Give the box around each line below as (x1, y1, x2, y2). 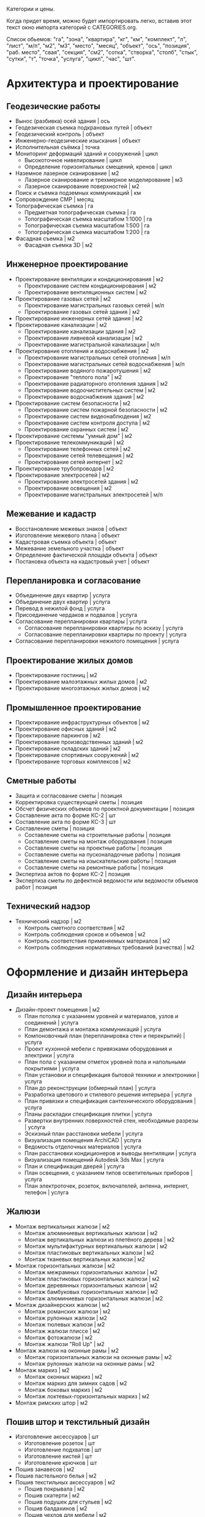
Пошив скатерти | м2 (24, 1492, 80, 1499)
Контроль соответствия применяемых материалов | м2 (24, 937, 170, 944)
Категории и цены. (6, 6, 55, 12)
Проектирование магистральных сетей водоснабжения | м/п (24, 360, 185, 367)
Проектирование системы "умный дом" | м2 (15, 432, 133, 439)
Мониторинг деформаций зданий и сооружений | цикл (15, 150, 158, 157)
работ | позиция (15, 883, 58, 890)
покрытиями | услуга (24, 1064, 80, 1072)
